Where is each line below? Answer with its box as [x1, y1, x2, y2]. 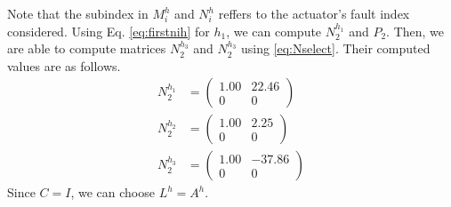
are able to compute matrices [7, 39, 166, 58]
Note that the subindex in [7, 4, 149, 22]
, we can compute [226, 21, 322, 40]
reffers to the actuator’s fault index [218, 4, 410, 22]
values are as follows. [7, 56, 121, 75]
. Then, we [386, 21, 445, 40]
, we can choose [70, 183, 155, 202]
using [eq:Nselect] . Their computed [240, 39, 431, 58]
